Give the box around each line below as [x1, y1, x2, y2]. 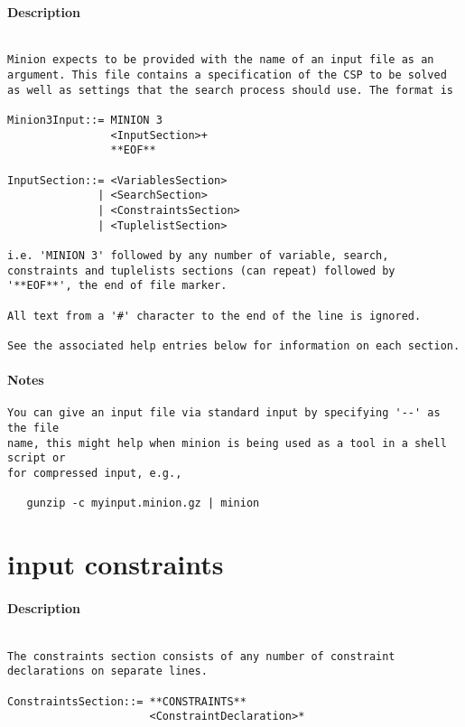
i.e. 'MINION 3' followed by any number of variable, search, [7, 248, 389, 262]
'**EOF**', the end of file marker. [7, 279, 228, 293]
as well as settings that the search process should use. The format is [7, 83, 453, 97]
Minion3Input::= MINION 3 [7, 114, 163, 127]
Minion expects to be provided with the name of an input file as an [7, 53, 434, 67]
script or [7, 452, 66, 465]
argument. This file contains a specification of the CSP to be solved [7, 69, 447, 82]
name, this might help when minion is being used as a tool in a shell [7, 436, 447, 450]
